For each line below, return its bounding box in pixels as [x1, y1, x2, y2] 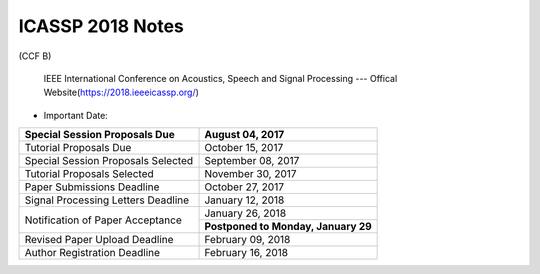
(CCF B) [18, 50, 52, 62]
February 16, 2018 [204, 246, 289, 260]
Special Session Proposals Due [24, 128, 175, 142]
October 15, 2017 [204, 141, 284, 155]
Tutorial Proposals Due [24, 141, 132, 155]
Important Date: [43, 109, 109, 121]
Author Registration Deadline [24, 246, 160, 260]
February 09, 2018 [204, 233, 291, 247]
